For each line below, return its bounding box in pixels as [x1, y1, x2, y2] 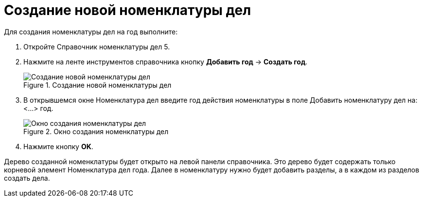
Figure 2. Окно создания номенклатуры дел [23, 127, 169, 136]
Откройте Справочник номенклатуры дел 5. [23, 42, 170, 51]
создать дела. [4, 173, 50, 182]
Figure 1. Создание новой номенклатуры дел [23, 80, 172, 89]
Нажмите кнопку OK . [23, 142, 93, 151]
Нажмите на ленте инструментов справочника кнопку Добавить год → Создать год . [23, 57, 308, 66]
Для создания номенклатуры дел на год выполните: [4, 27, 178, 36]
